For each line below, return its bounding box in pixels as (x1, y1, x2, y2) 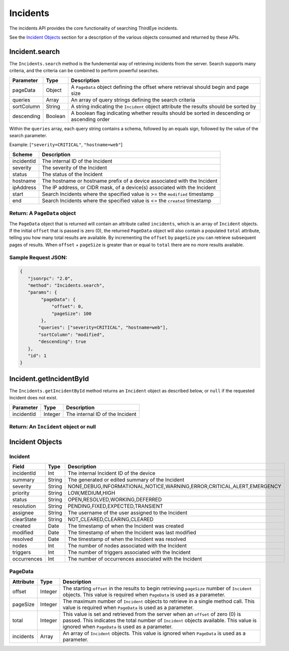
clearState (12, 515, 37, 522)
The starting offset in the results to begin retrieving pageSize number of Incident (63, 585, 252, 592)
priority (12, 489, 30, 496)
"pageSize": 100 (51, 310, 92, 316)
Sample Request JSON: (9, 254, 67, 261)
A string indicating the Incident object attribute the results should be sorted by (71, 103, 256, 110)
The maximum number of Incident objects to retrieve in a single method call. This (63, 598, 255, 605)
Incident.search (9, 47, 60, 56)
